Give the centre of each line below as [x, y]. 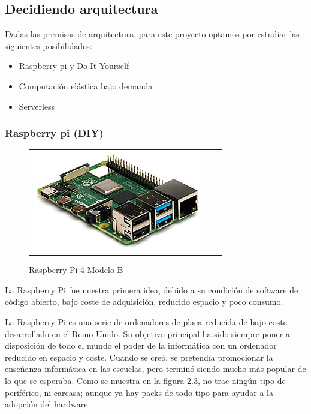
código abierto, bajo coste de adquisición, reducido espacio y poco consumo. [144, 301]
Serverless [37, 106]
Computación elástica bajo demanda [86, 85]
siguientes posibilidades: [49, 45]
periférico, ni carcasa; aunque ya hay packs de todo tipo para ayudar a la [139, 392]
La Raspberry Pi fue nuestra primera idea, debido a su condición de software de [152, 289]
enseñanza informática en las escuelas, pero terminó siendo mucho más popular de [155, 369]
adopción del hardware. [48, 404]
